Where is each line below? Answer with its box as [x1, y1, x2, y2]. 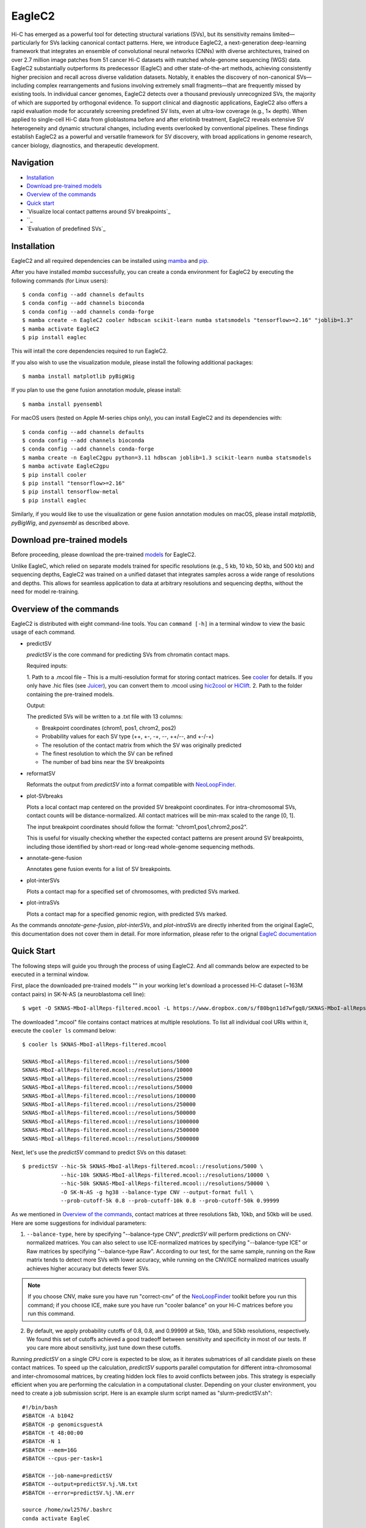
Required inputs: [26, 662, 68, 669]
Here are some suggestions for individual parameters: [11, 1219, 146, 1227]
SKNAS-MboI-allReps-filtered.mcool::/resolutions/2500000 [22, 1126, 199, 1134]
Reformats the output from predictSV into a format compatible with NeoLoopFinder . [26, 781, 236, 788]
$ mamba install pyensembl [22, 400, 103, 408]
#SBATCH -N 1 [22, 1438, 61, 1445]
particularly [11, 39, 40, 46]
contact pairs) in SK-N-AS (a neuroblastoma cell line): [11, 990, 146, 997]
